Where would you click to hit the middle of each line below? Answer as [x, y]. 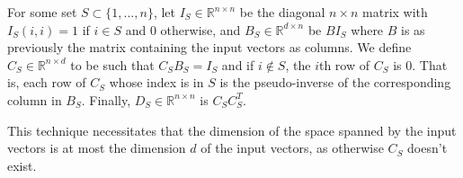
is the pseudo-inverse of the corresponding [335, 82]
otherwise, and [200, 29]
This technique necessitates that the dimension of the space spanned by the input [232, 130]
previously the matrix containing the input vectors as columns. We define [209, 47]
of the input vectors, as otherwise [292, 148]
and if [238, 64]
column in [35, 99]
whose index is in [156, 82]
